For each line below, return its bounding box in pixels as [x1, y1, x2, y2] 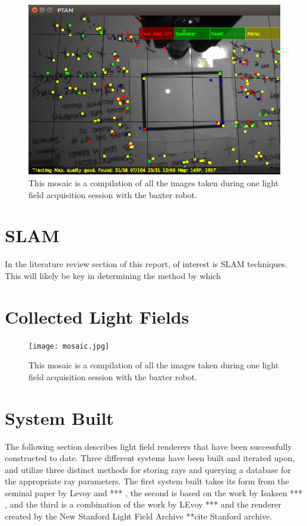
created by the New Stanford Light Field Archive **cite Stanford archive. [5, 510, 273, 522]
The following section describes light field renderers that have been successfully [5, 440, 292, 452]
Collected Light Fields [5, 304, 189, 328]
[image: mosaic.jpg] [29, 342, 110, 350]
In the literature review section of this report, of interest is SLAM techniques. [5, 258, 288, 270]
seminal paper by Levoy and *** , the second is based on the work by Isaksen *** [5, 486, 303, 499]
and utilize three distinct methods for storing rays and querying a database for [5, 463, 291, 475]
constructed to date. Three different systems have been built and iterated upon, [5, 452, 295, 464]
